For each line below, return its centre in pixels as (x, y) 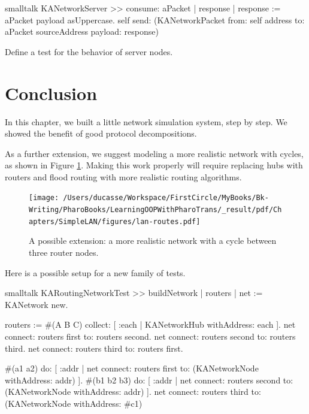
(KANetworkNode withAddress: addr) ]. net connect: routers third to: (133, 392)
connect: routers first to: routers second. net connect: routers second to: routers (150, 336)
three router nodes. (64, 253)
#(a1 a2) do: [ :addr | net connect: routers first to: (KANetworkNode (132, 368)
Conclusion (51, 93)
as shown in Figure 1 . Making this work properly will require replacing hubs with (154, 165)
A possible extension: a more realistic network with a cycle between (153, 241)
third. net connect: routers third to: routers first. (94, 348)
